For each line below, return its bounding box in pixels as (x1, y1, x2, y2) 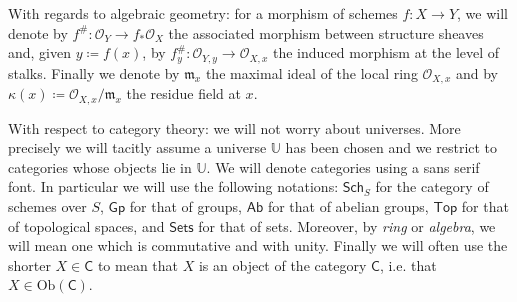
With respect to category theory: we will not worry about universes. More (8, 117, 461, 138)
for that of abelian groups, (267, 195, 429, 216)
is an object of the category (198, 254, 367, 275)
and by (455, 62, 498, 83)
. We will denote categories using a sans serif (206, 156, 480, 177)
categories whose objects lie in (8, 156, 192, 177)
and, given (8, 42, 72, 63)
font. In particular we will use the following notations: (8, 176, 339, 197)
